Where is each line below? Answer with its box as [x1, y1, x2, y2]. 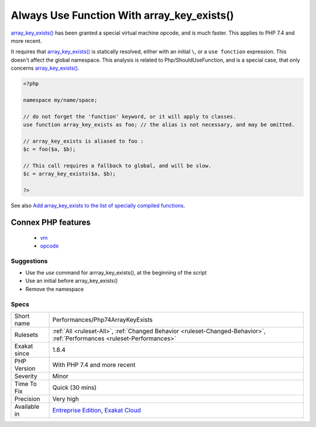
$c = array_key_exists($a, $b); [23, 171, 116, 177]
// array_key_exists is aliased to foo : [23, 138, 144, 144]
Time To [14, 380, 37, 388]
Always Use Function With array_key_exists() [11, 9, 234, 22]
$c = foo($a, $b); [23, 146, 76, 152]
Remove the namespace [25, 285, 84, 293]
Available [14, 402, 40, 411]
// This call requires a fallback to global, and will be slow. [23, 162, 212, 169]
